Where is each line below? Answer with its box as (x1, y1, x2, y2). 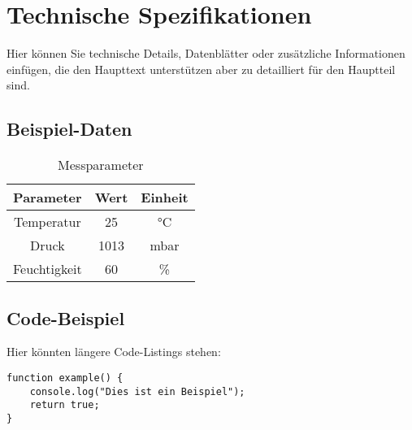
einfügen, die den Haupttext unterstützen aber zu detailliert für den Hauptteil (7, 60, 396, 77)
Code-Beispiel (7, 305, 125, 330)
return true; (29, 399, 100, 411)
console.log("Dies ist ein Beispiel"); (29, 385, 245, 397)
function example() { (7, 371, 124, 384)
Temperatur (13, 212, 81, 232)
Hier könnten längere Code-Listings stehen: (7, 343, 221, 360)
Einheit (141, 188, 189, 207)
